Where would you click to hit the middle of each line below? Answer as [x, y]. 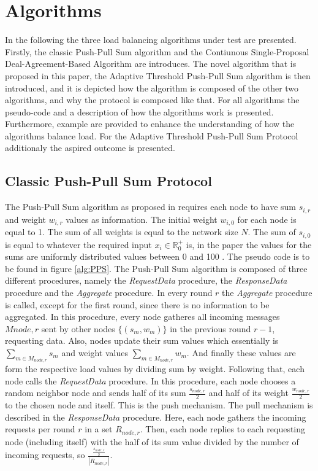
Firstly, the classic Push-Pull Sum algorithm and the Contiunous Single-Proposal [157, 51]
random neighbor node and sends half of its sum [96, 393]
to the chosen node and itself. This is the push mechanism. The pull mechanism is [159, 405]
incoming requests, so [45, 455]
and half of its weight [248, 393]
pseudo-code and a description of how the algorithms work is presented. [139, 111]
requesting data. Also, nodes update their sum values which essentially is [142, 341]
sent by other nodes [78, 328]
